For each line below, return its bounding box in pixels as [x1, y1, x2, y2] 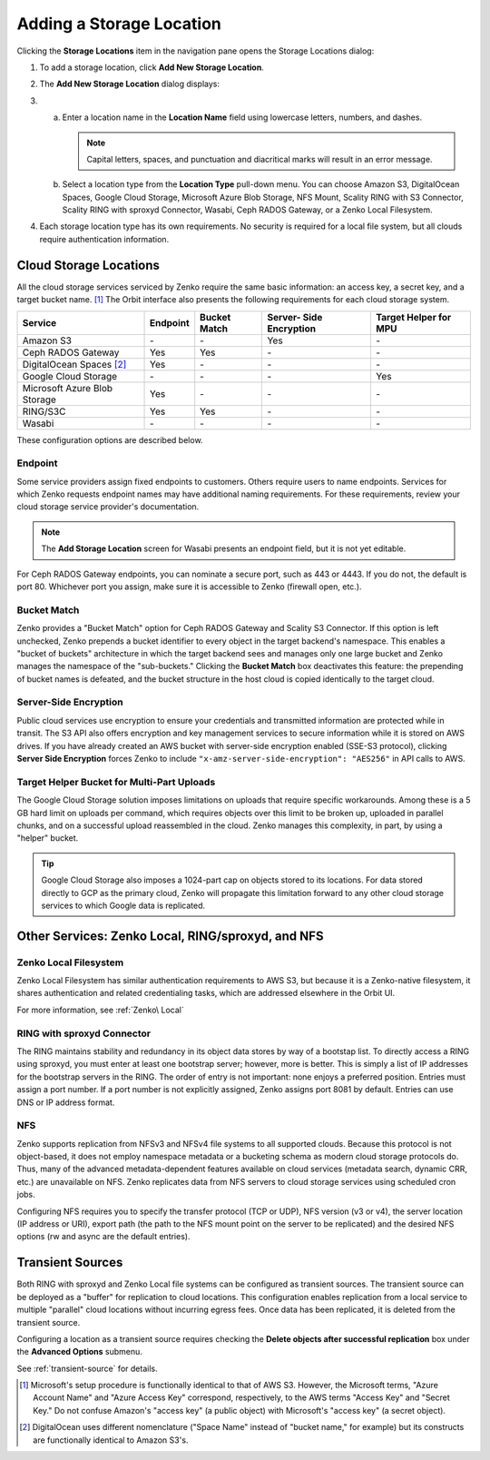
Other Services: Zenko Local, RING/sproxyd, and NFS [16, 928, 324, 943]
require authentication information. [39, 233, 170, 244]
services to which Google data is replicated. [41, 900, 206, 911]
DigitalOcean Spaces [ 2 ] [22, 358, 127, 370]
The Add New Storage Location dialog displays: [39, 78, 220, 90]
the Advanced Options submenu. [16, 1347, 142, 1357]
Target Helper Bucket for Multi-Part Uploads [16, 775, 216, 788]
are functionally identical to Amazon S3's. [33, 1435, 189, 1445]
